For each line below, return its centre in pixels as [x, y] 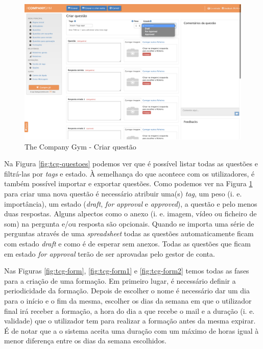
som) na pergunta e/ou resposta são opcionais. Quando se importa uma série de [129, 223]
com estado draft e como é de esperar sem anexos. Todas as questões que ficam [127, 243]
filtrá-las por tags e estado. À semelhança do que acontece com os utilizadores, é [129, 173]
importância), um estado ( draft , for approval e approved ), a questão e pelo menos [131, 203]
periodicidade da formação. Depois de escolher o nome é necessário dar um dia [127, 291]
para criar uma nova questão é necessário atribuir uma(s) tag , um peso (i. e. [123, 193]
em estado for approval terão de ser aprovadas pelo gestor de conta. [110, 253]
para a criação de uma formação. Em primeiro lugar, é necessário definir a [120, 280]
